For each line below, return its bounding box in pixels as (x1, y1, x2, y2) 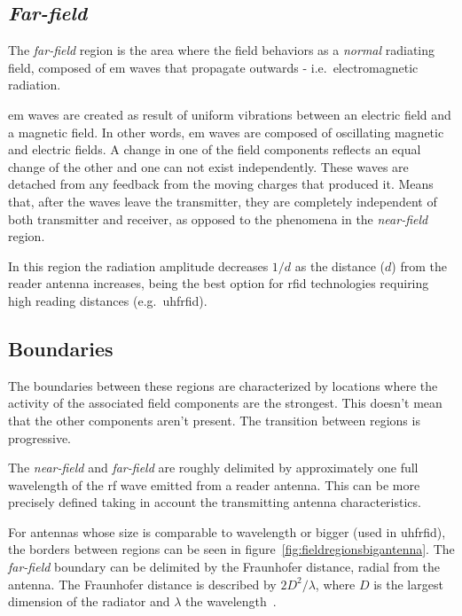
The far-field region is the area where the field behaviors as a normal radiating (8, 41, 435, 59)
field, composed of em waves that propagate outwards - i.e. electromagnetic (8, 58, 419, 76)
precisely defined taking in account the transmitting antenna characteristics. (8, 493, 421, 511)
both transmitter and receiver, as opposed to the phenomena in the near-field (8, 209, 428, 228)
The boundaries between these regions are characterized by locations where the (8, 376, 438, 394)
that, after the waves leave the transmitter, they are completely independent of (8, 191, 437, 210)
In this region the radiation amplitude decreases (8, 256, 269, 275)
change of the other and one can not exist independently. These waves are (8, 157, 409, 175)
